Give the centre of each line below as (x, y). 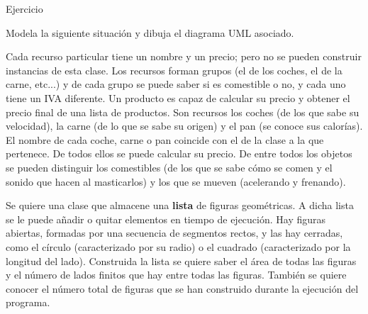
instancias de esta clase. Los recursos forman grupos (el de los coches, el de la (174, 70)
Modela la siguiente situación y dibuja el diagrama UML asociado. (150, 32)
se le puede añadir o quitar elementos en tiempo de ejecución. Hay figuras (166, 219)
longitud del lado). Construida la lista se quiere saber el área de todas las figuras (181, 260)
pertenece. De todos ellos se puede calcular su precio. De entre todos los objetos (179, 153)
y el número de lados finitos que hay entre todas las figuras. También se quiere (176, 275)
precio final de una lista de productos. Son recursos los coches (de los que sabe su (183, 112)
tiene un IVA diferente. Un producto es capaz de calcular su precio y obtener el (178, 97)
